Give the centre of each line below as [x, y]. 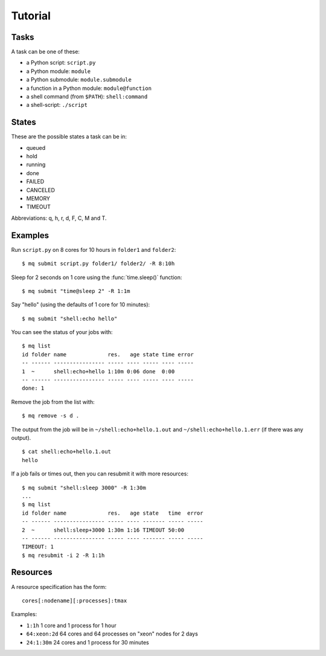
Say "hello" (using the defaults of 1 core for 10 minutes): [81, 304]
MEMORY [38, 199]
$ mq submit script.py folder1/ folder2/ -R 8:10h [98, 264]
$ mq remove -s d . [51, 416]
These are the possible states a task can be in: [69, 137]
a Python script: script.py [61, 63]
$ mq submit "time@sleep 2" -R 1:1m [76, 291]
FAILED [35, 182]
